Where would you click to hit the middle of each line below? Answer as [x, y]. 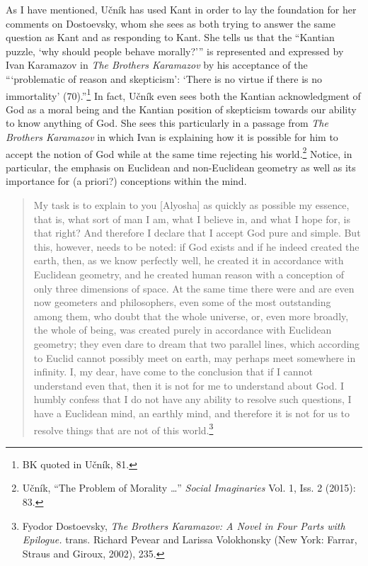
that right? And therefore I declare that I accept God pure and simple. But [197, 233]
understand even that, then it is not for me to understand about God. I [189, 385]
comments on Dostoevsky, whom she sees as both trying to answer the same [171, 23]
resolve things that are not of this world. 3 [123, 429]
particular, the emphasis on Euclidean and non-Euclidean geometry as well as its [181, 167]
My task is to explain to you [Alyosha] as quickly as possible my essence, [191, 205]
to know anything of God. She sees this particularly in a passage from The [167, 123]
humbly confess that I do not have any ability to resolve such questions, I [192, 399]
